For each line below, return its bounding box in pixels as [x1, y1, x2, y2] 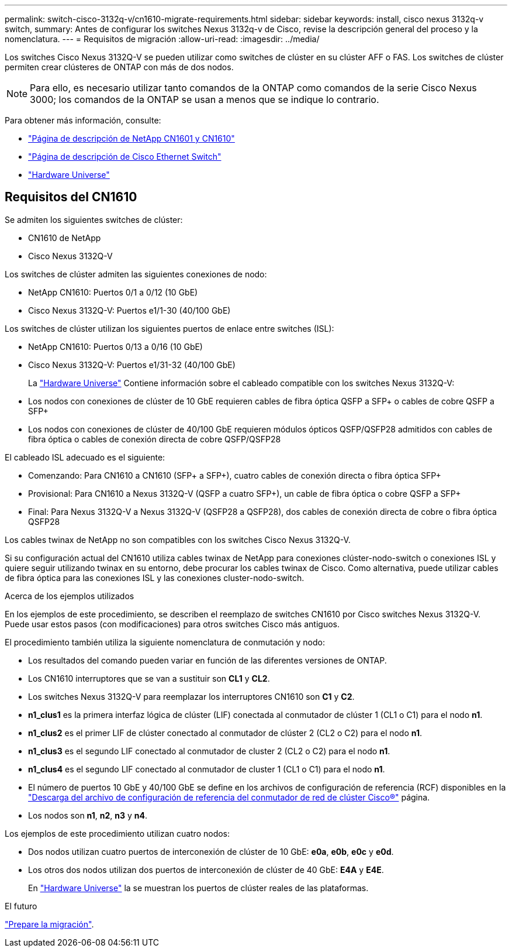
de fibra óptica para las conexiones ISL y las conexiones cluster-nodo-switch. [5, 572, 305, 583]
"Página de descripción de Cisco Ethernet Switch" [28, 152, 222, 161]
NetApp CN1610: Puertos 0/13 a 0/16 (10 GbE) [28, 341, 203, 352]
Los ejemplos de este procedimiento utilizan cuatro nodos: [5, 828, 230, 838]
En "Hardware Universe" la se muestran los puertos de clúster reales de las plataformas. [28, 882, 369, 893]
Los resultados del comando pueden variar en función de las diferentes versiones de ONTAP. [28, 655, 387, 665]
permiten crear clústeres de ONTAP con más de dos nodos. [5, 62, 234, 72]
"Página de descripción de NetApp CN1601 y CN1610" [28, 133, 235, 143]
